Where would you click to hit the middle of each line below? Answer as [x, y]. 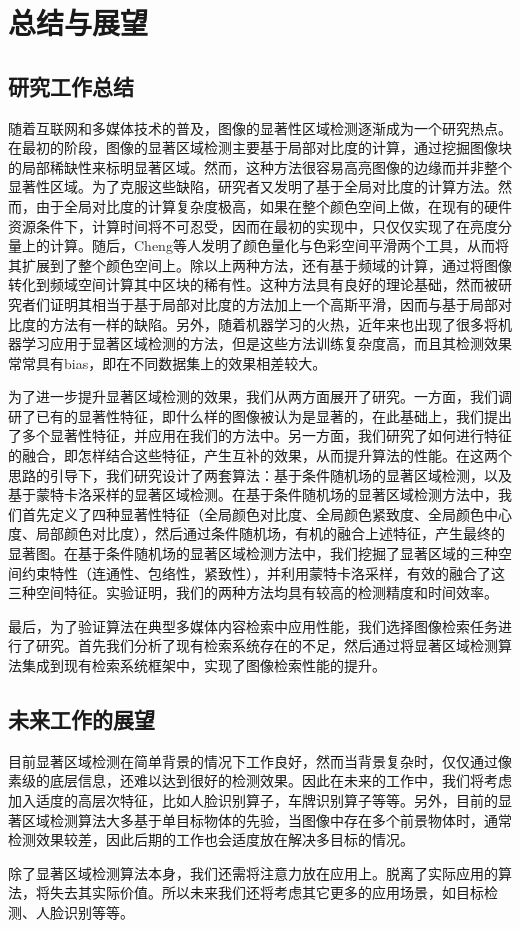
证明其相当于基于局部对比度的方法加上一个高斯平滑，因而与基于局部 [273, 303]
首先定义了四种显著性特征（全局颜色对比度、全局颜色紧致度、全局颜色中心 [266, 513]
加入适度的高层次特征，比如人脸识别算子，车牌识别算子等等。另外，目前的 [253, 800]
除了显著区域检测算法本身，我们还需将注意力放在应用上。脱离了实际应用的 [253, 872]
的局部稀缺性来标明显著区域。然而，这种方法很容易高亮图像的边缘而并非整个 [260, 166]
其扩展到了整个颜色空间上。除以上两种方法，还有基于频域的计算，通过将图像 [260, 264]
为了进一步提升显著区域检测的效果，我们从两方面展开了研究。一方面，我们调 [260, 396]
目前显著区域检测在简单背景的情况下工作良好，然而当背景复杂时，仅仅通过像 [260, 760]
